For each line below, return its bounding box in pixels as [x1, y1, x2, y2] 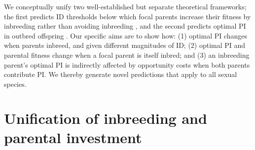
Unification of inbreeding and [4, 108, 207, 128]
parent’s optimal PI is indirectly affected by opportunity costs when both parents [4, 59, 250, 70]
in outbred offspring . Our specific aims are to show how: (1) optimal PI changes [4, 30, 248, 40]
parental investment [4, 127, 142, 147]
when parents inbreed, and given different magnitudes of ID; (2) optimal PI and [4, 40, 246, 50]
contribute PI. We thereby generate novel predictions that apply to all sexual [4, 69, 237, 79]
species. [4, 78, 27, 89]
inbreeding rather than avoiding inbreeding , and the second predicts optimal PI [4, 21, 246, 31]
